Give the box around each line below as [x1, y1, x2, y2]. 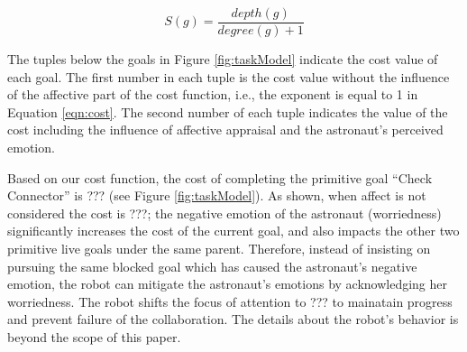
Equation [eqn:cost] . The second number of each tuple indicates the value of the [7, 102, 448, 121]
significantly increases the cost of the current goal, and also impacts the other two [7, 221, 460, 240]
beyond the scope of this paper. [7, 327, 181, 346]
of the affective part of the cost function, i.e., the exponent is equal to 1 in [7, 85, 418, 104]
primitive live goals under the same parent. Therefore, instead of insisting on [7, 239, 431, 257]
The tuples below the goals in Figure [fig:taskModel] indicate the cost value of [7, 50, 438, 69]
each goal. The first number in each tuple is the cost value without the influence [7, 67, 450, 86]
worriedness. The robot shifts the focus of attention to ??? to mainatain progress [7, 292, 453, 310]
